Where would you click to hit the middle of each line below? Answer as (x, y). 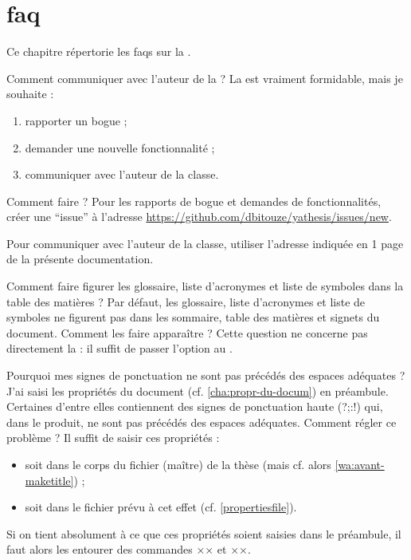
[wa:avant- (360, 464)
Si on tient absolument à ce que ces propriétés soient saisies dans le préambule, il (204, 533)
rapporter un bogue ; (76, 120)
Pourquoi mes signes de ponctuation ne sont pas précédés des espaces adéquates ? (206, 375)
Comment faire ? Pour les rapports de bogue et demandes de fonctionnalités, (194, 201)
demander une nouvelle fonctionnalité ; (120, 147)
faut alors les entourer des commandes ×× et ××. (129, 549)
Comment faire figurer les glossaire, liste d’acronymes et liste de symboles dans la (205, 286)
